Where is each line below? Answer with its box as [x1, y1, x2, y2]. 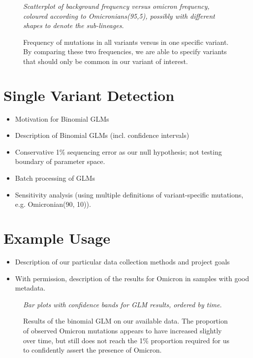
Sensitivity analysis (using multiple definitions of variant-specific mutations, [15, 189, 244, 199]
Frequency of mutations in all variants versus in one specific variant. [23, 36, 229, 47]
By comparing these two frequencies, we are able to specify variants [23, 46, 227, 57]
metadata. [15, 283, 46, 293]
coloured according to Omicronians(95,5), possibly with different [23, 10, 215, 21]
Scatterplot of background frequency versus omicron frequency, [23, 1, 210, 11]
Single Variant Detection [3, 85, 175, 105]
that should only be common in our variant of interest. [23, 56, 188, 66]
